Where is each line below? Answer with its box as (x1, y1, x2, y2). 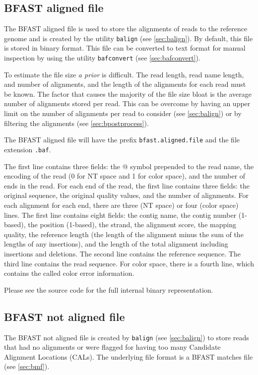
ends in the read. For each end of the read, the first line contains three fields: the (4, 180, 250, 190)
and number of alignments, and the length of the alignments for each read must (4, 79, 246, 89)
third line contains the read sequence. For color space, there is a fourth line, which (4, 258, 254, 268)
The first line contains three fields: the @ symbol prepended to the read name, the (4, 161, 254, 171)
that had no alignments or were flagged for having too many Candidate (4, 342, 221, 352)
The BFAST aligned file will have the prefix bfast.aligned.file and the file (4, 134, 240, 145)
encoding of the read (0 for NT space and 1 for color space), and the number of (4, 171, 246, 181)
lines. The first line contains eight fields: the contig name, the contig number (4, 209, 237, 220)
